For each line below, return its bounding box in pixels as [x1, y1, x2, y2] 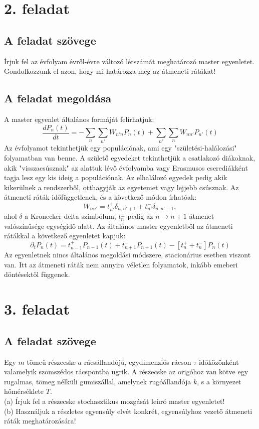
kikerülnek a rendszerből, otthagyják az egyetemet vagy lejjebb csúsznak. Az [4, 182, 239, 192]
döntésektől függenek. [4, 269, 70, 279]
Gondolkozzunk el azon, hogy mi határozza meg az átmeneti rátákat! [4, 66, 216, 76]
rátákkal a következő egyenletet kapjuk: [4, 230, 126, 241]
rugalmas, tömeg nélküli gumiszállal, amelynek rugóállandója [4, 376, 191, 386]
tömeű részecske [27, 356, 76, 367]
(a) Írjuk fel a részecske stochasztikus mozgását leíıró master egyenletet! [4, 395, 225, 406]
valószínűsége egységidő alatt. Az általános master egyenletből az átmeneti [4, 220, 233, 231]
